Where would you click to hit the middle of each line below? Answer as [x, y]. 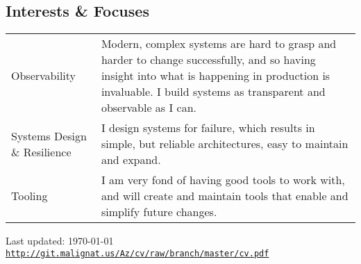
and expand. [131, 160]
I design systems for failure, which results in [208, 128]
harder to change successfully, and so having [208, 60]
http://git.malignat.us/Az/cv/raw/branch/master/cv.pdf [137, 253]
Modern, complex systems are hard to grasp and [219, 44]
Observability [44, 76]
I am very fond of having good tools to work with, [223, 180]
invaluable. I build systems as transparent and [213, 92]
